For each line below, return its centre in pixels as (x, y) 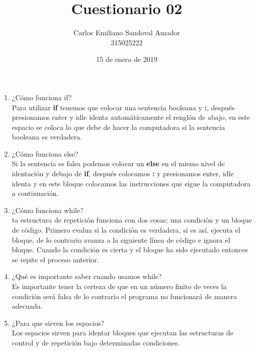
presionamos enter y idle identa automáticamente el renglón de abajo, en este (131, 117)
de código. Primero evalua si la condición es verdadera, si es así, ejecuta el (126, 230)
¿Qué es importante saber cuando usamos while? (87, 276)
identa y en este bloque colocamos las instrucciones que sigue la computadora (131, 183)
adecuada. (27, 306)
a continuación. (35, 193)
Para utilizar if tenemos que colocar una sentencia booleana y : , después (123, 107)
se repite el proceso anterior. (55, 259)
